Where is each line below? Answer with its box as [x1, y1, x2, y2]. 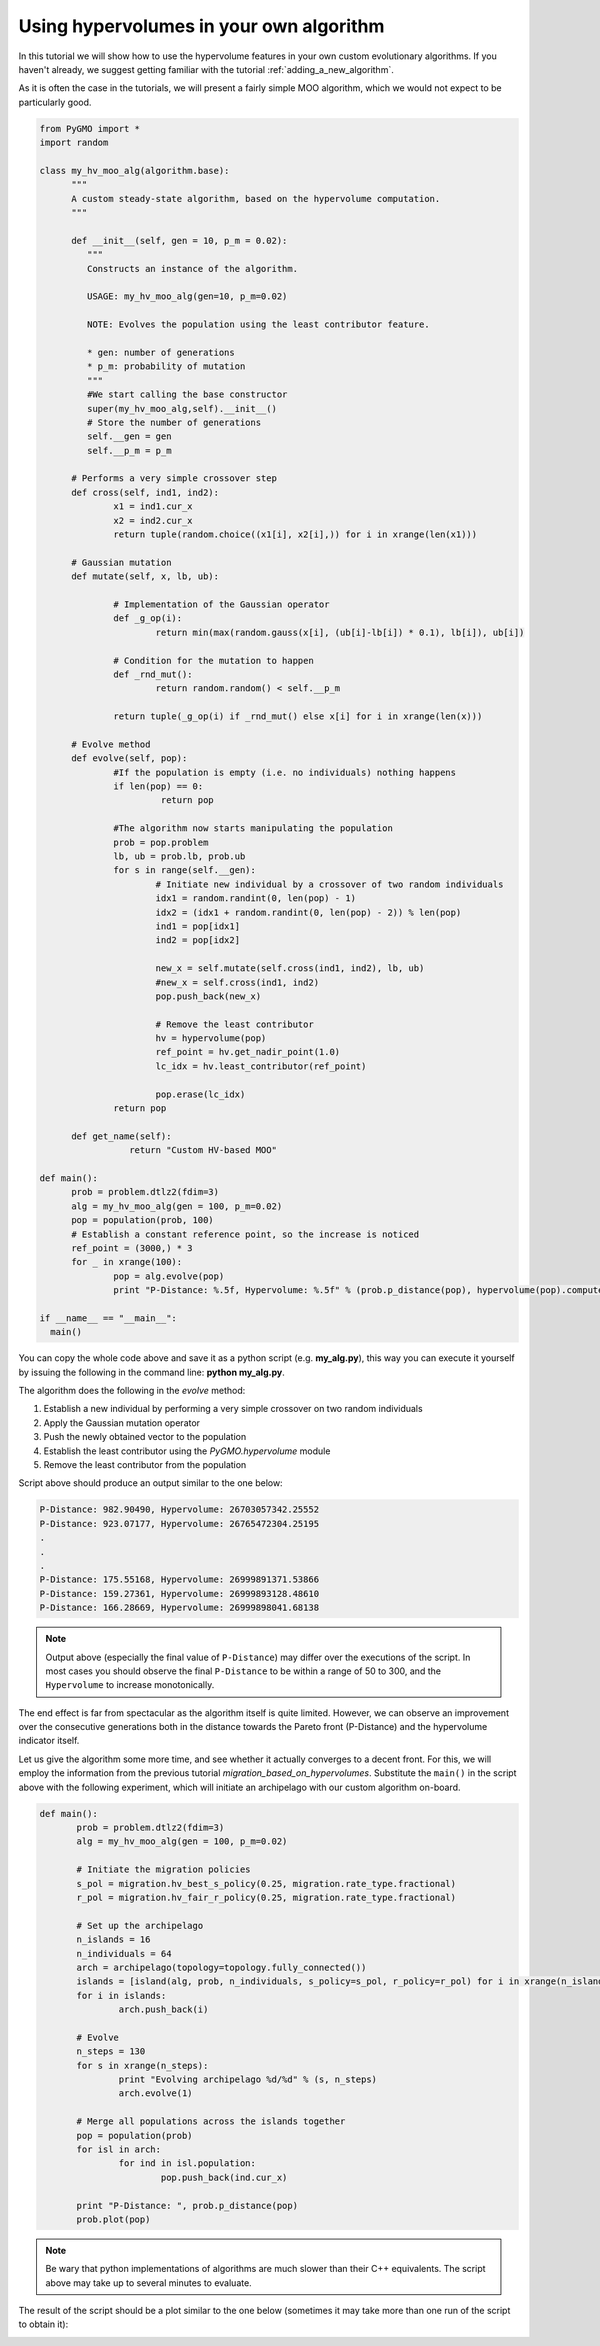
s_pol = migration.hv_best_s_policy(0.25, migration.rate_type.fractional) [76, 1878, 457, 1889]
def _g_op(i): [113, 613, 183, 624]
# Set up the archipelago [76, 1920, 204, 1931]
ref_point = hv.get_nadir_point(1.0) [155, 1046, 341, 1058]
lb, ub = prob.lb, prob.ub [113, 851, 246, 862]
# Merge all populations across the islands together [76, 2116, 346, 2127]
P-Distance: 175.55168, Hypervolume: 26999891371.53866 [39, 1574, 320, 1585]
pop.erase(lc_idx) [155, 1088, 246, 1100]
